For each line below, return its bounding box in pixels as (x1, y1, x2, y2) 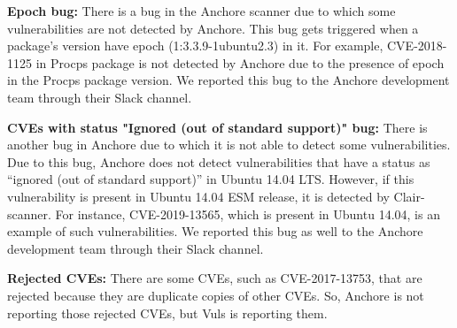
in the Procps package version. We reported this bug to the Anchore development (7, 71, 450, 89)
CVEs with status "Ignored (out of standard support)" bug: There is (7, 118, 428, 136)
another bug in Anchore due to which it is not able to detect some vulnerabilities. (7, 135, 451, 154)
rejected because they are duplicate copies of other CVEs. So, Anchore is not (7, 286, 424, 304)
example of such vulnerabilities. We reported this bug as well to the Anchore (7, 222, 423, 240)
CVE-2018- (387, 36, 447, 55)
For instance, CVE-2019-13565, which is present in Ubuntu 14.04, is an (55, 204, 440, 223)
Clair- (393, 187, 425, 205)
